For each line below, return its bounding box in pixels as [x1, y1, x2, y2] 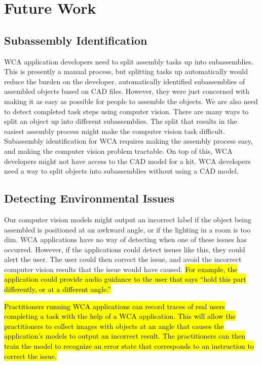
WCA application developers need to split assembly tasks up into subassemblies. [4, 56, 253, 67]
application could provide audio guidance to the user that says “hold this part [4, 274, 246, 284]
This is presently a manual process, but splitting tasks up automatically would [4, 66, 248, 77]
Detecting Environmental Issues [4, 190, 174, 206]
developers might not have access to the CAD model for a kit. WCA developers [4, 155, 251, 166]
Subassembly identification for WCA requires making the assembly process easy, [4, 136, 253, 146]
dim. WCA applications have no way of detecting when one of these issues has [4, 234, 247, 245]
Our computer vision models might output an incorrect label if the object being [4, 214, 252, 224]
